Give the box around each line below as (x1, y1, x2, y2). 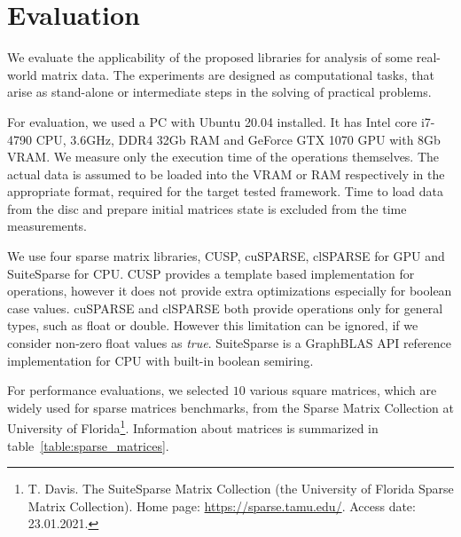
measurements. (7, 217, 88, 235)
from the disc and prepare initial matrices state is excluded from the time (7, 199, 407, 217)
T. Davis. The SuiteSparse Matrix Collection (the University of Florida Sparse (27, 479, 454, 498)
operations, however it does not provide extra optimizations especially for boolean (7, 281, 452, 300)
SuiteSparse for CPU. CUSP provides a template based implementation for (7, 264, 415, 282)
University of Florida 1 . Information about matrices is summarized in (7, 416, 379, 438)
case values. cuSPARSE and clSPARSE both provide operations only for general (7, 298, 443, 317)
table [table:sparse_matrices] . (7, 436, 169, 454)
